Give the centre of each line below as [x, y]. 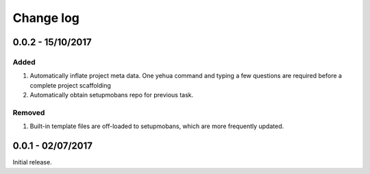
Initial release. [32, 162]
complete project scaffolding [70, 85]
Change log [46, 18]
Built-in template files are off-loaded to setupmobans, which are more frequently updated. [157, 126]
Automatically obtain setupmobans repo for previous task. [112, 95]
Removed [29, 112]
